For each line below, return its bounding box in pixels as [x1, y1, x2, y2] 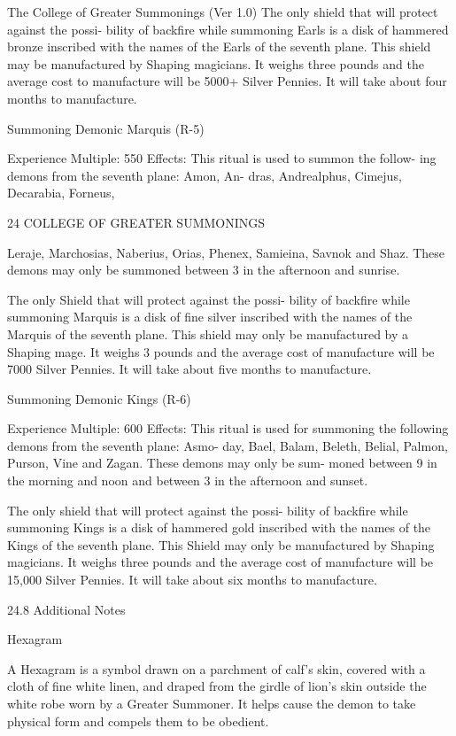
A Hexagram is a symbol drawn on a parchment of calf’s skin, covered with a [7, 659, 426, 678]
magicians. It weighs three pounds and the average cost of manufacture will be [7, 553, 434, 571]
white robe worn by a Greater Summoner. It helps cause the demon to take [7, 694, 416, 712]
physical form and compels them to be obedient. [7, 711, 269, 730]
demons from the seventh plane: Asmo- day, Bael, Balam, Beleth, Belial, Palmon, [7, 436, 448, 454]
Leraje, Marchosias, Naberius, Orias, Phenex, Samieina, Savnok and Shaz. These [7, 243, 445, 261]
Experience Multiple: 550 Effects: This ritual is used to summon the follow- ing [7, 149, 437, 167]
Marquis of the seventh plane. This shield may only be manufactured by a [7, 324, 409, 343]
